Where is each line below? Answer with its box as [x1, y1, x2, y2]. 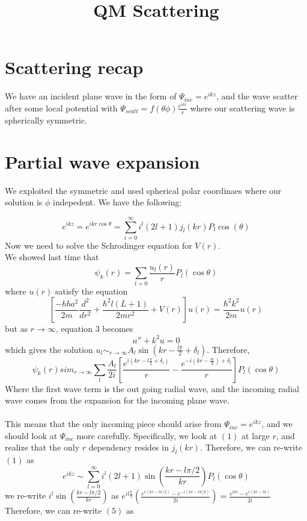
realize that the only [5, 441, 80, 454]
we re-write [5, 489, 46, 502]
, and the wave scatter [216, 90, 298, 102]
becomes [102, 322, 133, 335]
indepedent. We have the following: [53, 196, 182, 208]
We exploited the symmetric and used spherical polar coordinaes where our [5, 184, 282, 196]
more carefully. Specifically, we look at [76, 429, 217, 441]
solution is [5, 196, 43, 208]
